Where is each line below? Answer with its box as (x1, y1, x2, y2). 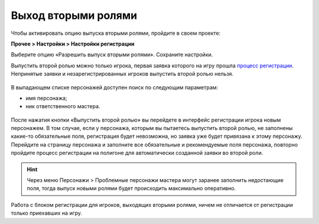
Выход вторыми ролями (11, 9, 138, 22)
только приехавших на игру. (11, 210, 83, 217)
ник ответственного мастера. (25, 103, 100, 110)
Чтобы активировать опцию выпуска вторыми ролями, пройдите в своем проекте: (11, 30, 221, 37)
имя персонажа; (25, 95, 67, 102)
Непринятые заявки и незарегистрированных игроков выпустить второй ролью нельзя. (11, 70, 234, 77)
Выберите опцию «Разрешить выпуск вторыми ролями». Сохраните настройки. (11, 51, 213, 59)
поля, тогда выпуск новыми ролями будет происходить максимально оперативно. (27, 185, 236, 192)
